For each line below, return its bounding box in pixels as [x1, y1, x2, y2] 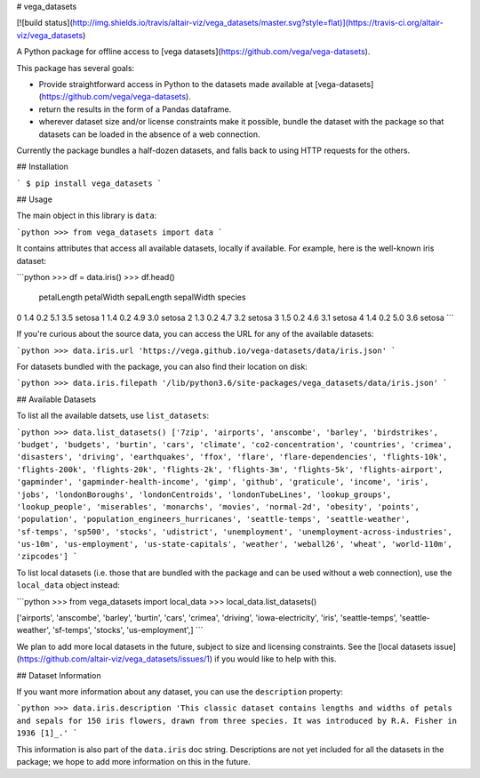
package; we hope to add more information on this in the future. [16, 756, 251, 766]
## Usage [16, 194, 53, 205]
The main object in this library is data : [16, 210, 157, 221]
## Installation [16, 161, 68, 172]
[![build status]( [16, 18, 73, 28]
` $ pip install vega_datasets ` [16, 178, 163, 188]
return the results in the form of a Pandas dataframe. [38, 103, 232, 115]
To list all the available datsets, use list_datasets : [16, 410, 210, 421]
